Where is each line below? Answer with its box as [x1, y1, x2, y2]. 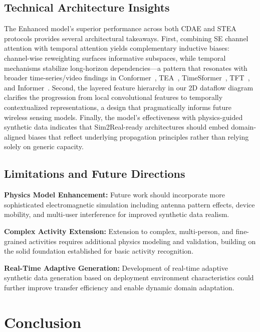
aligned [4, 131, 26, 142]
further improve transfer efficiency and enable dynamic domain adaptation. [4, 282, 234, 292]
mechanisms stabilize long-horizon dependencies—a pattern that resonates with [4, 62, 247, 73]
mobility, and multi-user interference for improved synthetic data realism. [4, 209, 229, 219]
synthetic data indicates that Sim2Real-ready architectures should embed [4, 122, 229, 132]
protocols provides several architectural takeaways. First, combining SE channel [4, 33, 248, 43]
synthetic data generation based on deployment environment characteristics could [4, 272, 254, 283]
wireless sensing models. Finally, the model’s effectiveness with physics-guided [4, 112, 243, 122]
